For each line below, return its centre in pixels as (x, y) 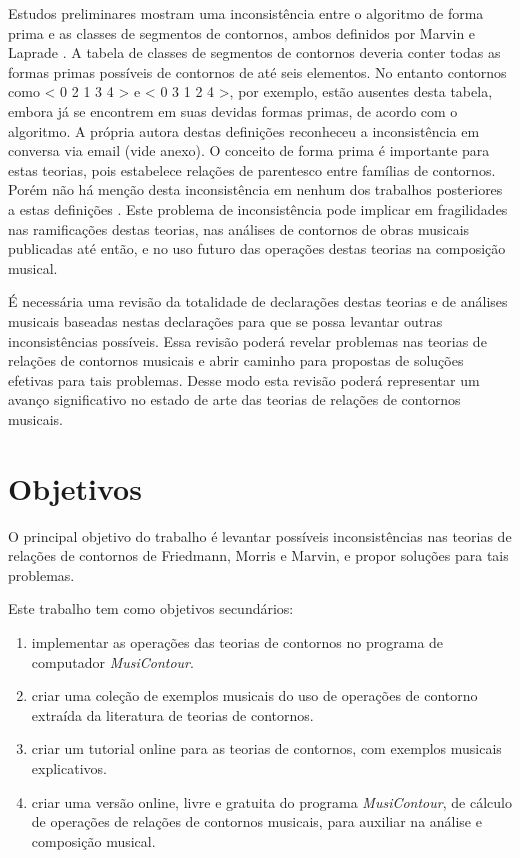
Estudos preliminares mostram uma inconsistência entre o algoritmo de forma (246, 13)
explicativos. (69, 767)
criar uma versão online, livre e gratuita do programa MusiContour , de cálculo (271, 801)
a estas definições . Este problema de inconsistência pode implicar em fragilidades (258, 208)
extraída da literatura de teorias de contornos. (172, 714)
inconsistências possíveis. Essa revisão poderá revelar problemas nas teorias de (247, 340)
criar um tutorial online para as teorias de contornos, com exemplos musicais (266, 748)
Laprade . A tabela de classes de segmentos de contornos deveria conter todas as (254, 52)
